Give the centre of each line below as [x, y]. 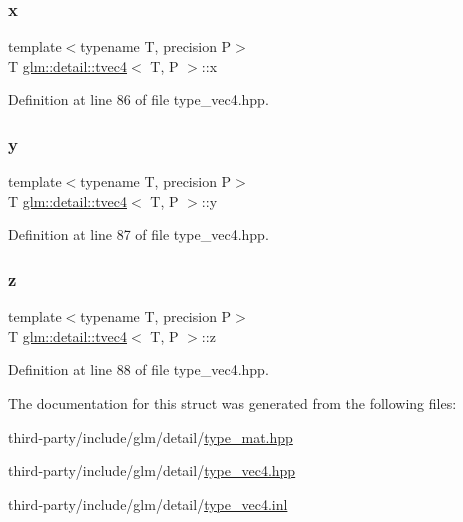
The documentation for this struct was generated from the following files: [232, 403]
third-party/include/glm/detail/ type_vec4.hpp [152, 470]
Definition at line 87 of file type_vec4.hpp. [138, 234]
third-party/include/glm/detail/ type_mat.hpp [150, 436]
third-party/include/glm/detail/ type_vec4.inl [148, 503]
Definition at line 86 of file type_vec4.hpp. [138, 99]
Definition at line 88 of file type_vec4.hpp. [138, 369]
